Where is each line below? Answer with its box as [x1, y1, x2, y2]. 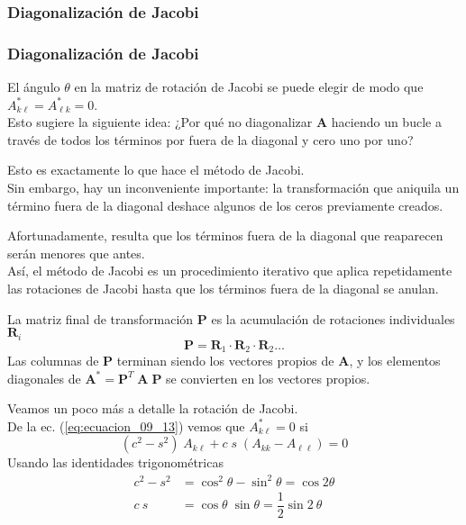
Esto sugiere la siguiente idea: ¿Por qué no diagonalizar [7, 113, 313, 131]
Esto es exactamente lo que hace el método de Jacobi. [7, 160, 305, 179]
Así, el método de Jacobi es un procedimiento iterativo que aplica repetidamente [7, 261, 452, 280]
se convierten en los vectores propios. [166, 368, 370, 387]
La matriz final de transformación [7, 309, 194, 328]
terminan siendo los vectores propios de [116, 351, 334, 370]
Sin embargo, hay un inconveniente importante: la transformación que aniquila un [7, 178, 460, 197]
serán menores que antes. [7, 243, 145, 262]
